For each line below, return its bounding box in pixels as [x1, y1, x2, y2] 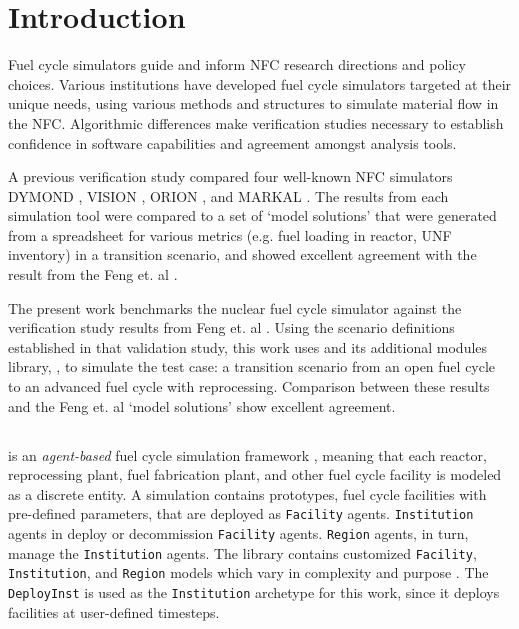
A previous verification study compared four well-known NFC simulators [8, 166, 453, 187]
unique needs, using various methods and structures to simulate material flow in [8, 93, 499, 114]
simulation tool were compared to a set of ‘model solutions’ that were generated [8, 205, 497, 226]
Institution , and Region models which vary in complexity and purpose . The [8, 562, 489, 583]
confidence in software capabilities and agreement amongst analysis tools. [8, 132, 457, 153]
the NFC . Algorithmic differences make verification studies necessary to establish [8, 112, 504, 133]
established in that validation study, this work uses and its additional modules [8, 336, 488, 357]
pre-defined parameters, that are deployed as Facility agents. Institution [8, 503, 474, 524]
